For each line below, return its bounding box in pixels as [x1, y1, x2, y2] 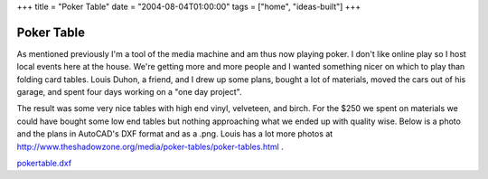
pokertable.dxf [16, 158, 72, 169]
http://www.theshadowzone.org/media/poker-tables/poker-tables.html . [16, 141, 284, 152]
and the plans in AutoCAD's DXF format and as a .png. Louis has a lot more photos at [16, 128, 333, 139]
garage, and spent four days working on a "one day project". [16, 87, 242, 98]
